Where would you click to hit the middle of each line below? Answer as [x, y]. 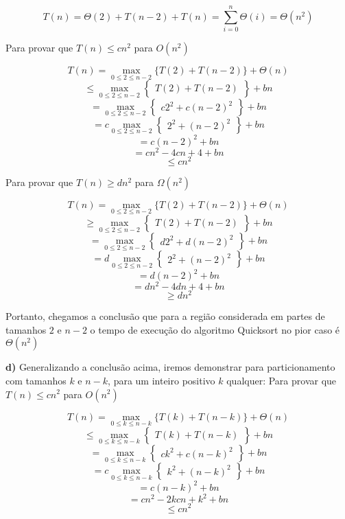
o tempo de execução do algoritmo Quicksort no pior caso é [215, 329]
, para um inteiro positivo [162, 380]
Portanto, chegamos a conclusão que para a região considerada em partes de [165, 316]
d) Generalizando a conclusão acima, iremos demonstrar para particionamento [170, 367]
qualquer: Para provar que [282, 380]
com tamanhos [36, 380]
